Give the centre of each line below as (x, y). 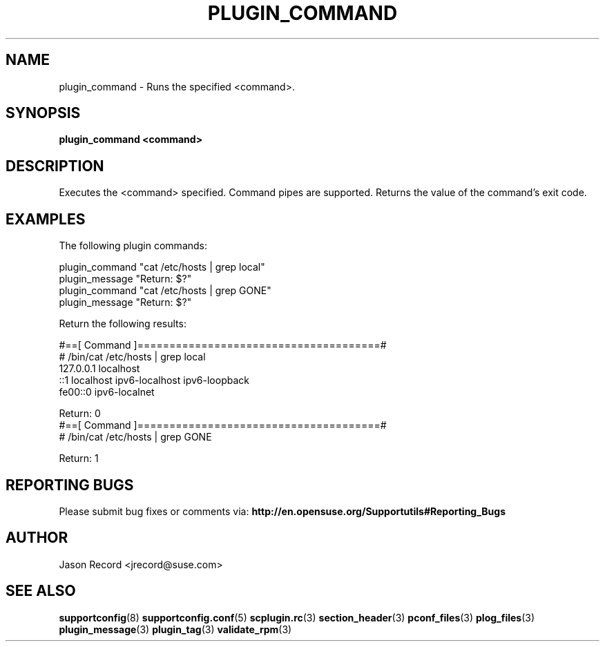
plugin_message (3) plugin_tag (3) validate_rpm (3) (175, 629)
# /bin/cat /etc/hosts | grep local (132, 357)
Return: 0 (80, 414)
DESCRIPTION (55, 166)
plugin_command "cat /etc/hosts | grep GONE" (165, 291)
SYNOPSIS (43, 113)
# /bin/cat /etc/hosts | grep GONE (135, 437)
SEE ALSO (41, 591)
